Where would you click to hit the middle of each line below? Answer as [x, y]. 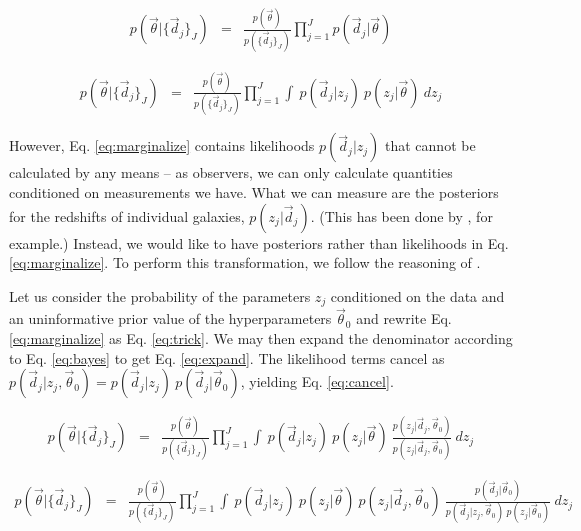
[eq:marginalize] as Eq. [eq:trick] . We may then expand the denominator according [261, 337]
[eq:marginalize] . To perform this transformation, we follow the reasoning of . [245, 262]
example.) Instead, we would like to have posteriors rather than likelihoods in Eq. [259, 242]
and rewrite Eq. [404, 318]
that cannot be [430, 145]
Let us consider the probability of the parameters [160, 295]
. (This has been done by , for [401, 215]
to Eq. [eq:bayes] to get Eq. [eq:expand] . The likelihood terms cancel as [227, 357]
